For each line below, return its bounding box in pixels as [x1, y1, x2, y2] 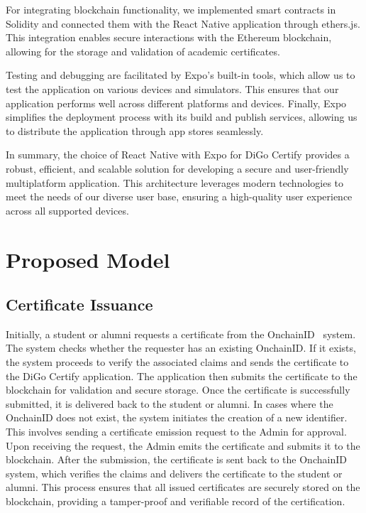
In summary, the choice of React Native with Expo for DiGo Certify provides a [6, 147, 350, 162]
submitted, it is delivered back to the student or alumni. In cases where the [6, 396, 333, 411]
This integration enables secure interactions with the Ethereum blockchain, [6, 30, 332, 45]
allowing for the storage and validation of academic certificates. [6, 43, 280, 58]
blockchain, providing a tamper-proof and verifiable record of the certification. [6, 494, 345, 509]
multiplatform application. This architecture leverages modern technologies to [6, 175, 344, 190]
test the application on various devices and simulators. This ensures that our [6, 81, 339, 96]
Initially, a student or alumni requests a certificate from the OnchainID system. [6, 326, 356, 341]
